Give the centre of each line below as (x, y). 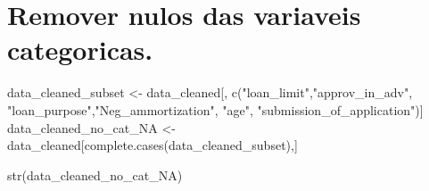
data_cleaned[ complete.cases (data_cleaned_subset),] (153, 145)
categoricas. (80, 50)
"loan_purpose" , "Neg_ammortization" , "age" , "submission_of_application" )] (215, 109)
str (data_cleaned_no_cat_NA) (95, 174)
